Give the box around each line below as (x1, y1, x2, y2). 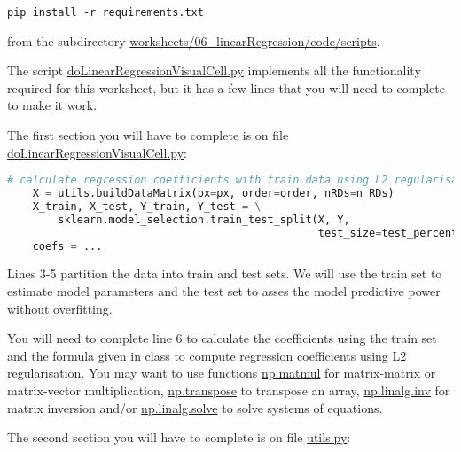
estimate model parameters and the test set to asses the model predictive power (7, 282, 441, 300)
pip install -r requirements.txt (7, 6, 204, 19)
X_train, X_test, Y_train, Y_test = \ (32, 199, 262, 213)
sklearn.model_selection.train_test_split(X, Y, (58, 213, 350, 226)
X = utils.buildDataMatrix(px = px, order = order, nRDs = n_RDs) (32, 187, 395, 200)
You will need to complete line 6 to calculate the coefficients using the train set (7, 329, 437, 347)
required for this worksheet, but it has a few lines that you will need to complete (7, 78, 445, 97)
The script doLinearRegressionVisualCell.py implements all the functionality (7, 61, 421, 80)
